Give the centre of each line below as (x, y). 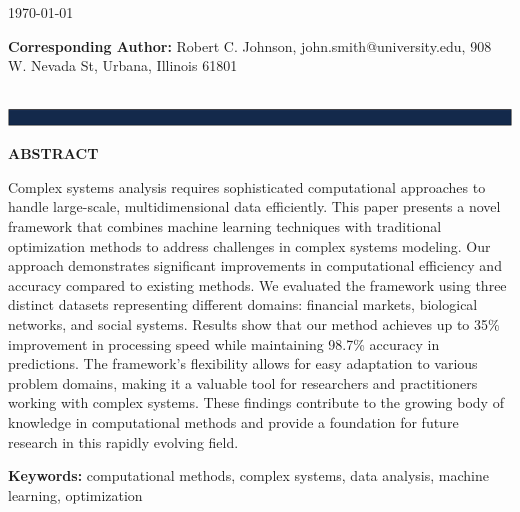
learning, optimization (75, 494)
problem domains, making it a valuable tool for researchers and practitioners (243, 382)
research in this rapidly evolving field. (123, 441)
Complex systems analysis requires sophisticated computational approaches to (247, 186)
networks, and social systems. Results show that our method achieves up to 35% (254, 323)
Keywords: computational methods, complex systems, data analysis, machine (248, 475)
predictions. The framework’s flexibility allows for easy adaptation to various (243, 363)
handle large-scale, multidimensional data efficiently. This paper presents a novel (254, 206)
